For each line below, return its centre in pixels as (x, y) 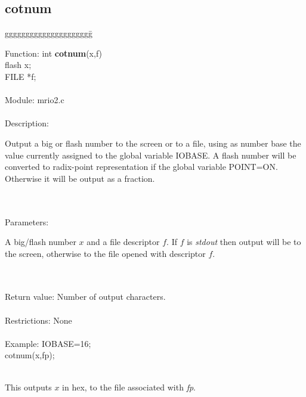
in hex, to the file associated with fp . (129, 387)
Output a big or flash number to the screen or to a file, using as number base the (153, 143)
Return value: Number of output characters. (85, 297)
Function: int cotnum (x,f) (54, 53)
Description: (27, 123)
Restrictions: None (38, 320)
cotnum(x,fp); (30, 355)
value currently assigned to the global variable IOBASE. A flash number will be (151, 155)
